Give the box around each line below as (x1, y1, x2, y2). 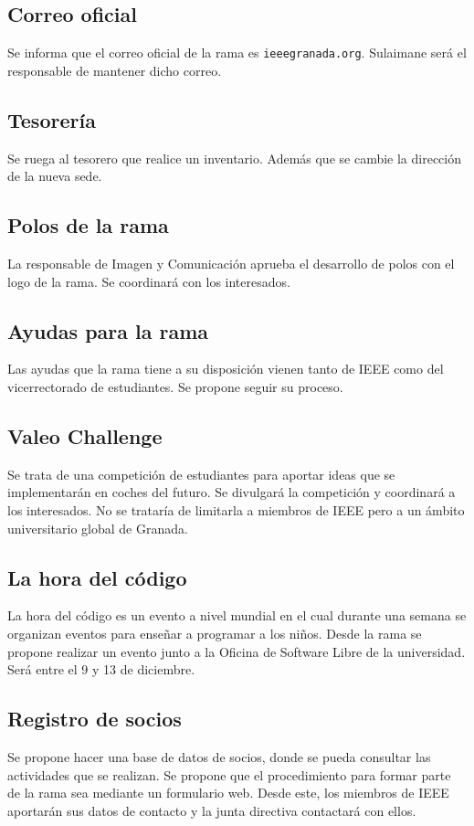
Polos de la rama (7, 211, 169, 239)
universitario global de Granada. (7, 518, 188, 537)
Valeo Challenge (7, 422, 163, 450)
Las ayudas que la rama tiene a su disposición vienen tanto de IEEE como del (7, 359, 444, 378)
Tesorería (7, 105, 96, 133)
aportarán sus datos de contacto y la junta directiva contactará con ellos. (7, 800, 416, 820)
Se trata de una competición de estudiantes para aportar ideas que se (7, 464, 395, 483)
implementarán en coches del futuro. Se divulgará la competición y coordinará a (7, 482, 456, 502)
